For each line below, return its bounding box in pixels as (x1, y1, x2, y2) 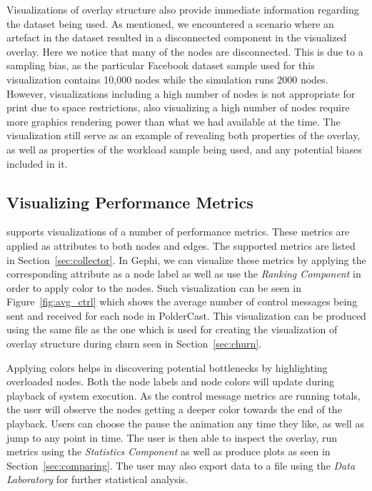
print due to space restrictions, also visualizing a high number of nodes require (6, 100, 350, 115)
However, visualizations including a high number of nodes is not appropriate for (6, 86, 356, 101)
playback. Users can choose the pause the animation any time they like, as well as (6, 416, 364, 431)
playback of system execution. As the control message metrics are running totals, (6, 388, 361, 403)
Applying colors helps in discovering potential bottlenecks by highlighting (6, 360, 328, 375)
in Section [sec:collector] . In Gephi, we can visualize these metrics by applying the (6, 252, 366, 267)
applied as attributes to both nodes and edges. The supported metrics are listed (6, 238, 356, 253)
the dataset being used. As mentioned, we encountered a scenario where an (6, 16, 334, 31)
